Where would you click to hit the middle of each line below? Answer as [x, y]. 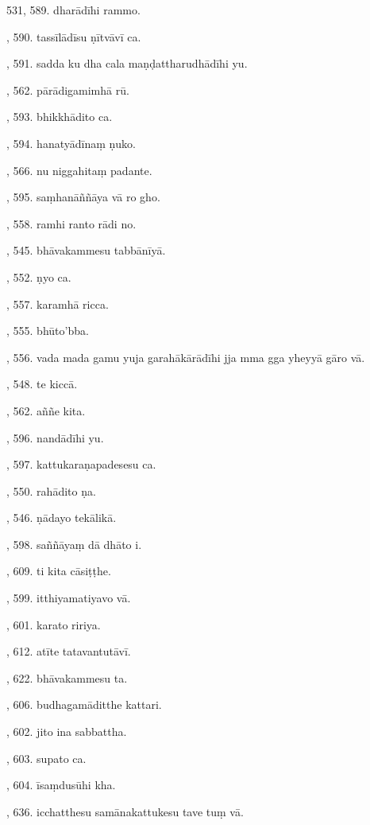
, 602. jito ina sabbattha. [67, 732]
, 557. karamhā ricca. [58, 304]
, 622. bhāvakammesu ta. [67, 677]
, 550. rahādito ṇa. [51, 490]
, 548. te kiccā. [42, 384]
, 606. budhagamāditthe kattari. [84, 704]
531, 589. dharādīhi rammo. [73, 10]
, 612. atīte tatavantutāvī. [69, 651]
